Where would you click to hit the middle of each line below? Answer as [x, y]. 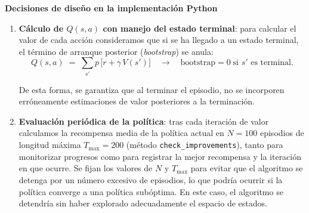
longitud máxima [50, 145]
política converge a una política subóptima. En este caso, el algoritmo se [151, 191]
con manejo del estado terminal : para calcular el [200, 28]
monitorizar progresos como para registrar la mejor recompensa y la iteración [160, 156]
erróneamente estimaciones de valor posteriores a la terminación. [137, 101]
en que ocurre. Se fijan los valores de [86, 168]
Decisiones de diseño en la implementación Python [111, 8]
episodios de [282, 133]
